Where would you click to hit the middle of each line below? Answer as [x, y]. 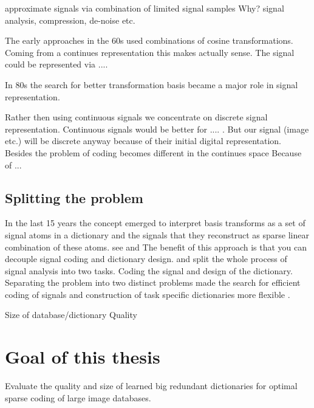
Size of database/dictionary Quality [71, 315]
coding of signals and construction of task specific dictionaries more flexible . [148, 294]
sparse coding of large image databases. [78, 397]
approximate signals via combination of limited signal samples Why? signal [145, 8]
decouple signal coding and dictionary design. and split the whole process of [146, 259]
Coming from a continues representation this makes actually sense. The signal [150, 52]
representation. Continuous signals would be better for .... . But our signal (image [157, 129]
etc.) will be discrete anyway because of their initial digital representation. [143, 141]
